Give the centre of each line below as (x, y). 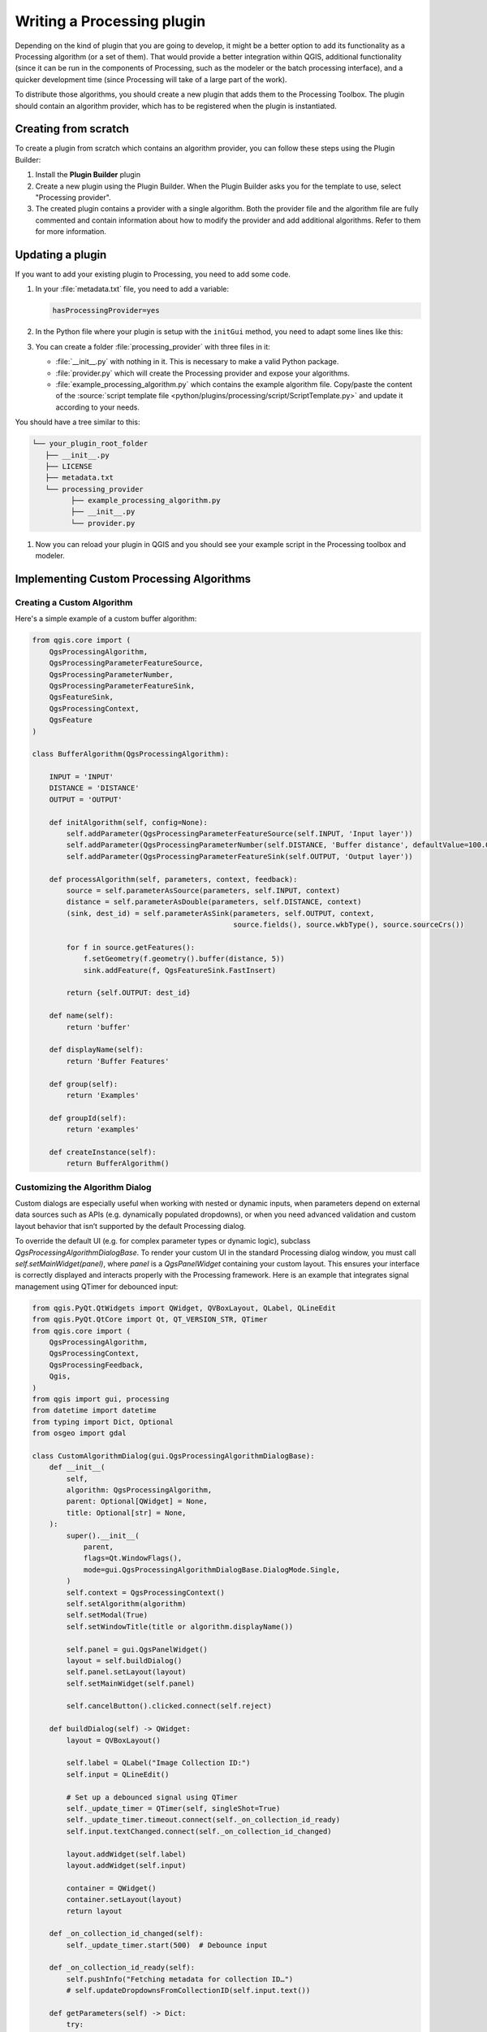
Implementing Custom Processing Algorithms (133, 579)
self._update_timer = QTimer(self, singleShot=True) (173, 1808)
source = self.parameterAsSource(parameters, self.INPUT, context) (203, 890)
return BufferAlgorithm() (118, 1164)
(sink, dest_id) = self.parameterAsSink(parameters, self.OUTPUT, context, (220, 913)
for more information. (71, 232)
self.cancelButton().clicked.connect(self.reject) (169, 1706)
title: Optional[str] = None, (126, 1513)
